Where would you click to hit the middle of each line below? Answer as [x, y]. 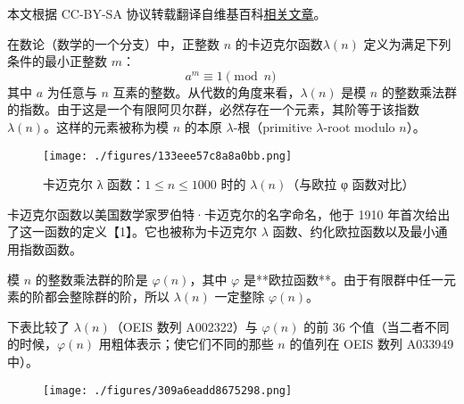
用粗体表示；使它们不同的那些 [186, 344]
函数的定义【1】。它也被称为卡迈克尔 [150, 231]
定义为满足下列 [407, 43]
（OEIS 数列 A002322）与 [184, 326]
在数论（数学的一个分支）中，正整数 [113, 43]
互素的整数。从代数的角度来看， [207, 91]
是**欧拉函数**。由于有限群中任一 [343, 279]
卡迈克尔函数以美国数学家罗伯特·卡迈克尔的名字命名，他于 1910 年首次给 [223, 214]
